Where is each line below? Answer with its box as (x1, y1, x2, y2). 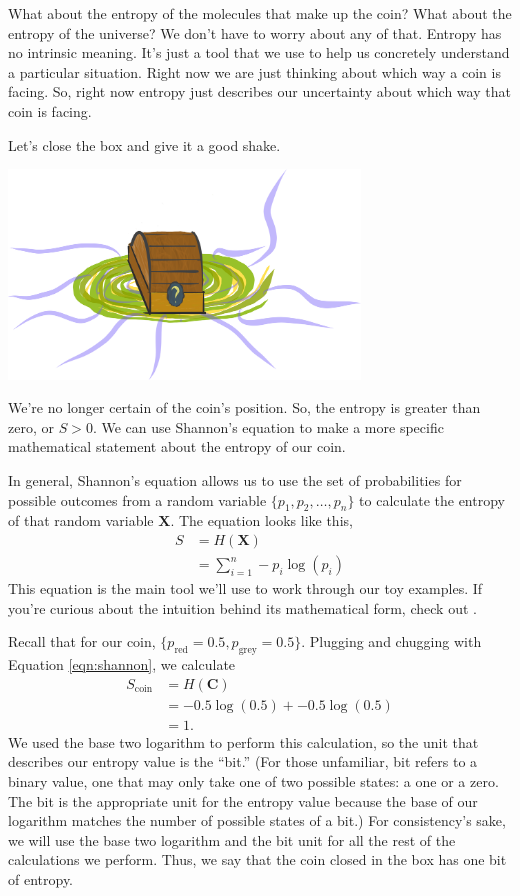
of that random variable (8, 510, 154, 531)
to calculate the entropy (359, 489, 505, 510)
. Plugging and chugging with (301, 631, 482, 652)
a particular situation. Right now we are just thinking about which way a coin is (8, 61, 501, 82)
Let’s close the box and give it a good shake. (8, 134, 281, 155)
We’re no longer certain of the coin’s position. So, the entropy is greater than (8, 397, 481, 418)
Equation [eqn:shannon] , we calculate (8, 654, 236, 675)
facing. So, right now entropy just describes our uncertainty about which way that (8, 81, 511, 102)
